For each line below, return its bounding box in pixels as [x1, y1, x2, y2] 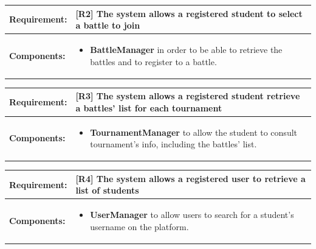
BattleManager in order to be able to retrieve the [90, 43, 283, 55]
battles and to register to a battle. [90, 55, 217, 68]
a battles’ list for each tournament [75, 101, 222, 114]
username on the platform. [90, 220, 189, 233]
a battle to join [75, 19, 140, 32]
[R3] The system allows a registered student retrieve [75, 89, 300, 102]
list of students [75, 184, 139, 197]
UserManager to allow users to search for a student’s [90, 208, 294, 221]
